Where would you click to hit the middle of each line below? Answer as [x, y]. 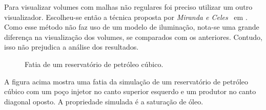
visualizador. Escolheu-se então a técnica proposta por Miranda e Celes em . [126, 17]
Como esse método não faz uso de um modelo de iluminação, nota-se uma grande [132, 27]
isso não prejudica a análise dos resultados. [71, 47]
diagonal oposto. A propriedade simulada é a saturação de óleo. [104, 101]
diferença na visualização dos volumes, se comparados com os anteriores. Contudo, [133, 37]
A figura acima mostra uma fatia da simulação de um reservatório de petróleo [126, 81]
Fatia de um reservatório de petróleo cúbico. [94, 64]
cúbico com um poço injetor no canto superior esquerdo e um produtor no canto [130, 91]
